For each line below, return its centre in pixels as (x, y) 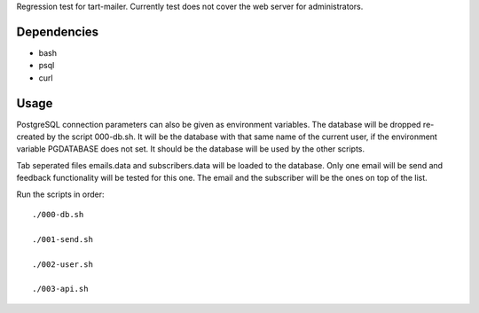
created (31, 137)
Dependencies (58, 31)
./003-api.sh (60, 289)
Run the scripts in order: (61, 194)
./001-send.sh (63, 239)
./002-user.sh (63, 264)
